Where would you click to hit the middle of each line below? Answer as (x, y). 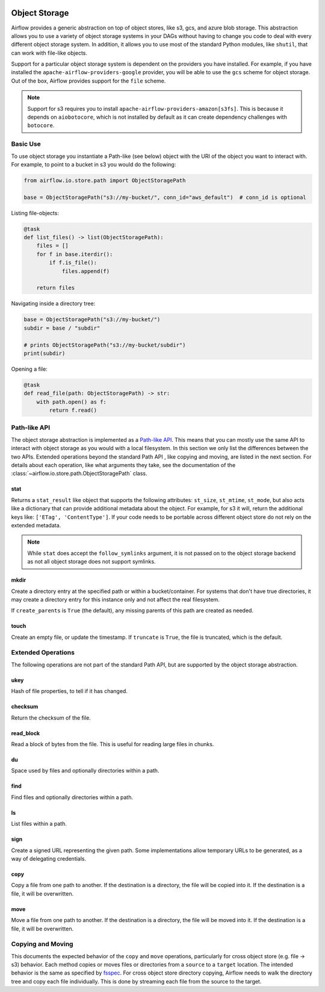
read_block (26, 733)
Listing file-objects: (35, 213)
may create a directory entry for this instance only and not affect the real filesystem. (115, 599)
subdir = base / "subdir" (62, 328)
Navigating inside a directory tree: (53, 304)
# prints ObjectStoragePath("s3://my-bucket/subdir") (105, 345)
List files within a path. (39, 824)
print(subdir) (45, 353)
